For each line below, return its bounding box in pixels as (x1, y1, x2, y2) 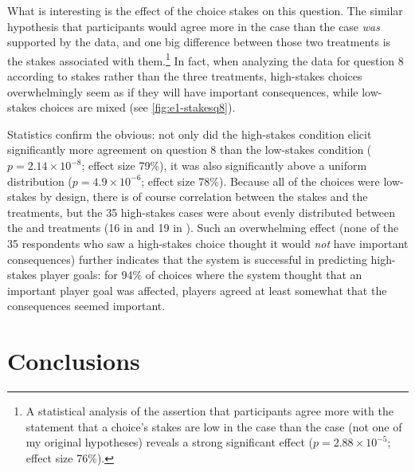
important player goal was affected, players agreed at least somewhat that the (7, 281, 387, 298)
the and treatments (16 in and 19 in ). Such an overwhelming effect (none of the (7, 219, 399, 236)
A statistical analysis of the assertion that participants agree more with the (25, 403, 393, 419)
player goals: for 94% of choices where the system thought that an (40, 266, 362, 283)
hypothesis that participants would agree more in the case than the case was (7, 18, 380, 34)
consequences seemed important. (7, 297, 166, 314)
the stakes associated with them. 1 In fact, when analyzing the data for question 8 (7, 49, 404, 69)
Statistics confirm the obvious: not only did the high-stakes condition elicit (7, 125, 372, 142)
